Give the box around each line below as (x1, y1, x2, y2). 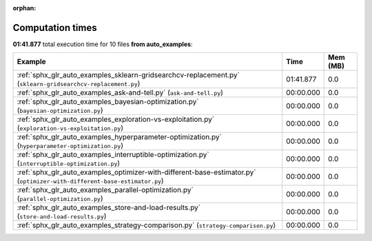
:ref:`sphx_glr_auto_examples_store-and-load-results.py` (17, 203, 201, 213)
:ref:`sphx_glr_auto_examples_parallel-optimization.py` (17, 185, 194, 195)
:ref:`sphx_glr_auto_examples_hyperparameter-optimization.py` (17, 132, 222, 142)
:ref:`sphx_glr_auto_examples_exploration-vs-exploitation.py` (17, 114, 215, 124)
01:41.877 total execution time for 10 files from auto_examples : (12, 40, 193, 48)
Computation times (12, 21, 97, 34)
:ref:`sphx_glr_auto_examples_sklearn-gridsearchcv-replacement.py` (17, 70, 240, 80)
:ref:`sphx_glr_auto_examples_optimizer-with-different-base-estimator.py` (17, 167, 256, 177)
